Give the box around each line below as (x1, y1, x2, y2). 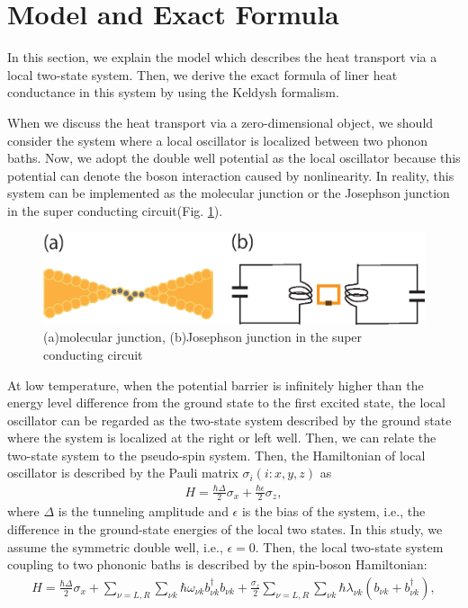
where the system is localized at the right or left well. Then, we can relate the (7, 428, 436, 447)
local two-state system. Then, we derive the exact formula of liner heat (7, 65, 398, 84)
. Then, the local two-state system (255, 537, 444, 556)
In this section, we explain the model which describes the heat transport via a (7, 48, 437, 67)
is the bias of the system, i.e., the (241, 502, 426, 521)
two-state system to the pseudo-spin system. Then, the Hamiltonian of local (7, 445, 426, 464)
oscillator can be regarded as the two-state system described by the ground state (7, 410, 452, 429)
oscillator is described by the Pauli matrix (7, 463, 238, 482)
